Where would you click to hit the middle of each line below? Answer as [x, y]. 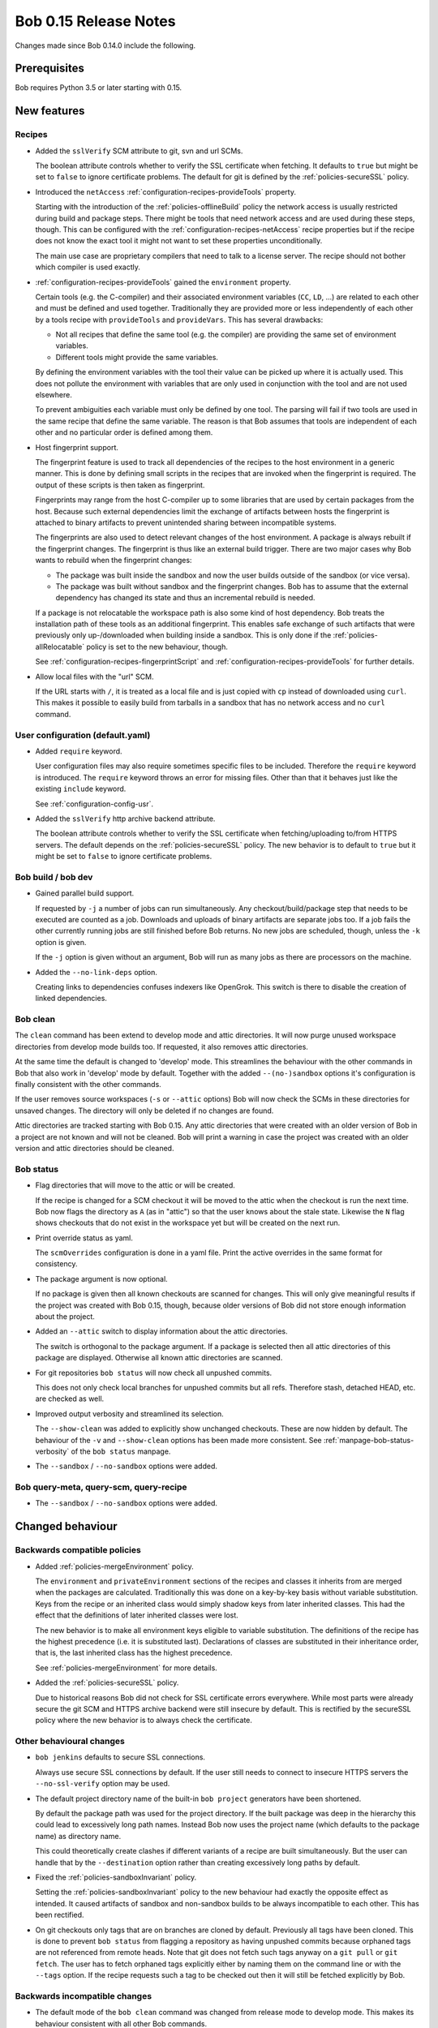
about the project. [65, 1317]
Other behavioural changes [70, 1742]
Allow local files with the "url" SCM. [94, 677]
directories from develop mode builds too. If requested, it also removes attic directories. [161, 1046]
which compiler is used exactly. [88, 267]
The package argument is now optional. [101, 1278]
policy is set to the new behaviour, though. [157, 647]
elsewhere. [54, 395]
